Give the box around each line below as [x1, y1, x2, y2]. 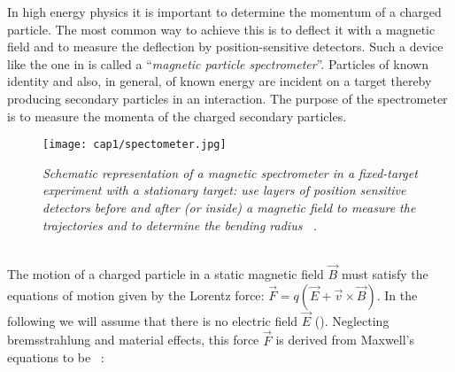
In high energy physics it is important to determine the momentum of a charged [7, 3, 442, 20]
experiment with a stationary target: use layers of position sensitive [42, 181, 406, 199]
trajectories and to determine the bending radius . [42, 215, 317, 234]
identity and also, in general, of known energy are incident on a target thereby [7, 72, 432, 90]
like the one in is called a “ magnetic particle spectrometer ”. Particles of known [7, 54, 428, 73]
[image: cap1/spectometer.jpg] [42, 138, 227, 151]
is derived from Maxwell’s [275, 330, 415, 349]
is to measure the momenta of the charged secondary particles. [7, 106, 347, 125]
